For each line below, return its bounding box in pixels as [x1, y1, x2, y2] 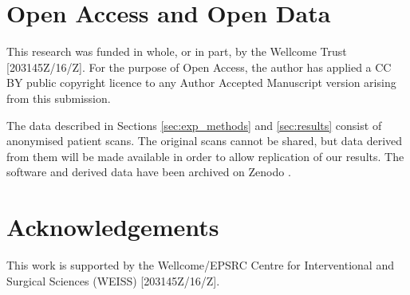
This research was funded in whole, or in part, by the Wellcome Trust [6, 43, 347, 60]
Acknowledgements [6, 210, 219, 243]
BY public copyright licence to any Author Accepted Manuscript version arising [6, 74, 396, 91]
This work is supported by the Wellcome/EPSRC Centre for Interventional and [6, 257, 394, 273]
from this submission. [6, 89, 111, 106]
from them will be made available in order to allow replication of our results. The [6, 147, 404, 164]
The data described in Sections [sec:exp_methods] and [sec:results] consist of [6, 116, 382, 133]
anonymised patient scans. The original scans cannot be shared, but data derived [6, 132, 403, 149]
